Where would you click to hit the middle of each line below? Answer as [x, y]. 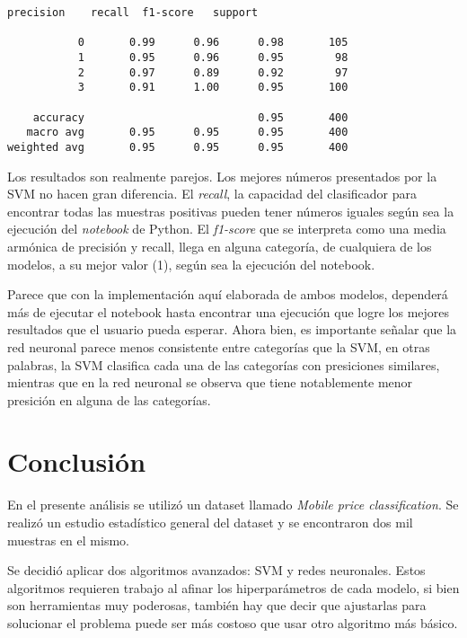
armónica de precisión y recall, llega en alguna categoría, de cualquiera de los [220, 246]
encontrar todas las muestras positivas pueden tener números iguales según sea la [231, 211]
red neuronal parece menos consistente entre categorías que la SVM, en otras [219, 346]
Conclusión [77, 461]
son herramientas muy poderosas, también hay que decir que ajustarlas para [217, 605]
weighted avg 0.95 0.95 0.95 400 [178, 147]
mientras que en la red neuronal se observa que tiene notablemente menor [210, 382]
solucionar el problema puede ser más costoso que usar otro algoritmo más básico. [233, 622]
